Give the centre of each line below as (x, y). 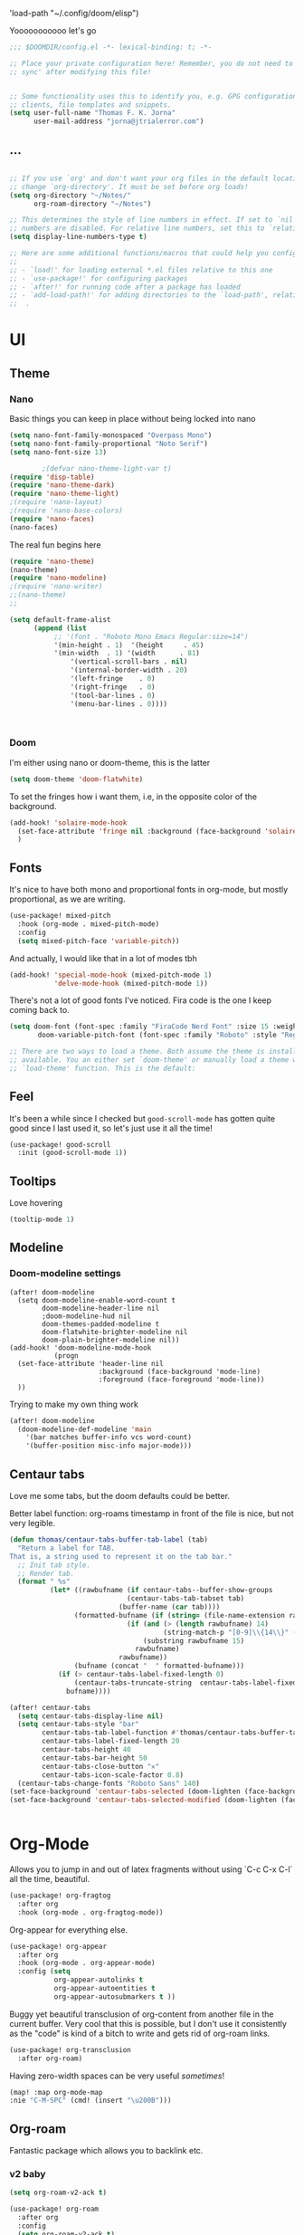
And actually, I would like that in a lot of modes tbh (103, 958)
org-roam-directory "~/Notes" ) (92, 204)
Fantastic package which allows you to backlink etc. (106, 2151)
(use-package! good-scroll (60, 1144)
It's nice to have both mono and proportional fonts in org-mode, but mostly (149, 890)
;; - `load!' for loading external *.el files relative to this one (141, 270)
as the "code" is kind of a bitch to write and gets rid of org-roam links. (140, 2033)
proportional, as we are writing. (67, 899)
